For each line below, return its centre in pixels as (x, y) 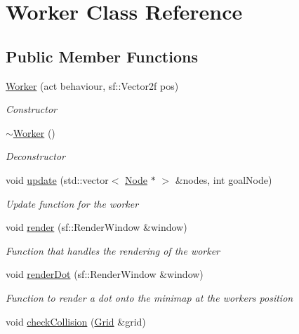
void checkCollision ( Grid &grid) (76, 321)
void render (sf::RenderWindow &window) (97, 227)
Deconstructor (35, 156)
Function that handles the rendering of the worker (113, 250)
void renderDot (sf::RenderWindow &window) (105, 274)
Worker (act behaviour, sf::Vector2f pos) (92, 85)
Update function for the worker (72, 203)
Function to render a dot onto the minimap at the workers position (149, 297)
